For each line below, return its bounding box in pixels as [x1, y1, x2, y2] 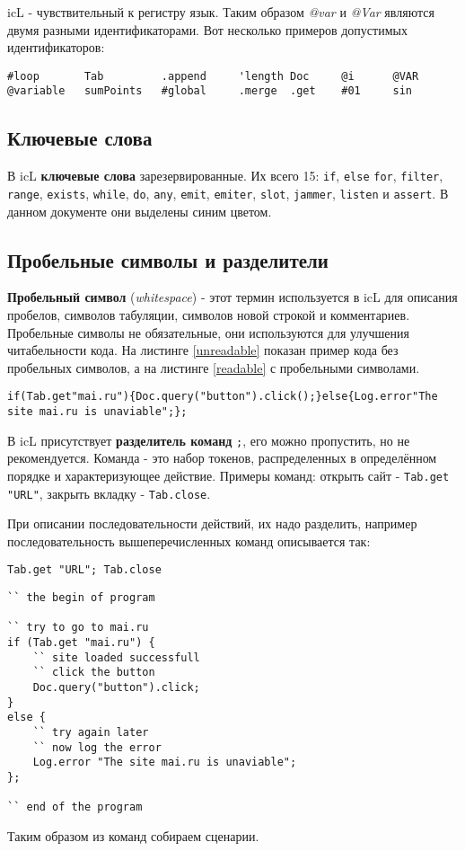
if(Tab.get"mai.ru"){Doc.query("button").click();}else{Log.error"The [7, 390, 438, 403]
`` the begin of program [7, 591, 155, 605]
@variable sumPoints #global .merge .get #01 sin [7, 84, 413, 98]
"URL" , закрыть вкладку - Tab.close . [7, 483, 211, 502]
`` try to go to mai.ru [7, 621, 149, 634]
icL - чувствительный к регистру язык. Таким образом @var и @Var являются [7, 3, 434, 21]
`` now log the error [32, 740, 162, 754]
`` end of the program [7, 801, 143, 814]
